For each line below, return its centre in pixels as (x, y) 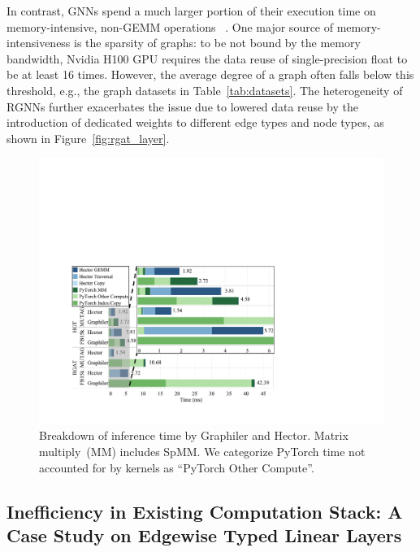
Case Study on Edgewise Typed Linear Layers (204, 535)
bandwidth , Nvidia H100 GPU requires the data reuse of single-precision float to (207, 58)
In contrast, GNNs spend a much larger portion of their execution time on (191, 11)
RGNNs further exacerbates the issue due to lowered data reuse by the (182, 106)
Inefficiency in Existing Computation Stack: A (205, 511)
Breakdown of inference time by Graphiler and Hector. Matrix (194, 435)
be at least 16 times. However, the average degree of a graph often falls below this (210, 74)
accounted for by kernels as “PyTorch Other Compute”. (177, 467)
